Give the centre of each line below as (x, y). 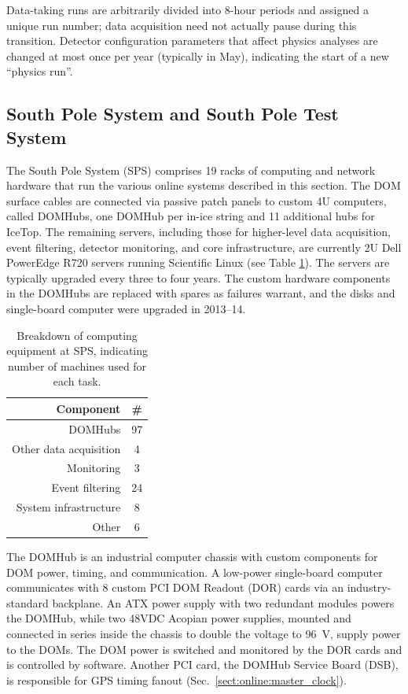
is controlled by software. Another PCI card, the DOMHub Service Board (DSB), (202, 664)
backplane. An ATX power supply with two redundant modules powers (223, 602)
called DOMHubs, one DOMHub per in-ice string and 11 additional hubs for (191, 216)
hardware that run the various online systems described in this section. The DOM (204, 185)
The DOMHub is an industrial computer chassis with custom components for (192, 557)
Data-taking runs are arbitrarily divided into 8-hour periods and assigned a (187, 9)
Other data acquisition (66, 448)
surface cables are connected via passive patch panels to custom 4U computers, (197, 200)
